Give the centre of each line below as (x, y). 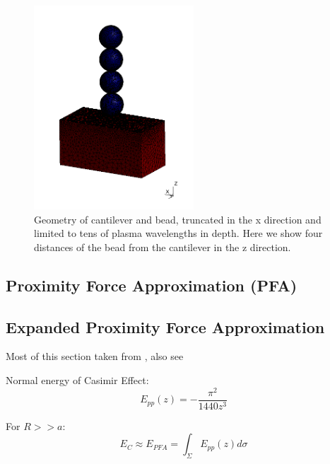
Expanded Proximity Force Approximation (165, 326)
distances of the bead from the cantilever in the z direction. (163, 246)
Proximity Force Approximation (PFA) (152, 285)
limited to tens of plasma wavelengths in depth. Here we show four (178, 233)
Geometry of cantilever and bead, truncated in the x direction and (178, 219)
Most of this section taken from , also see (95, 356)
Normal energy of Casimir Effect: (77, 379)
